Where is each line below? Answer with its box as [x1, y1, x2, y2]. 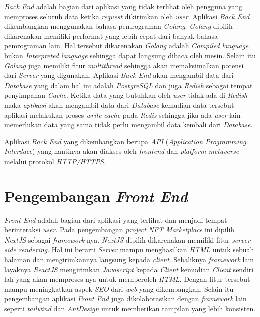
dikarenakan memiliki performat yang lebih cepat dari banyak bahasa [4, 30, 218, 41]
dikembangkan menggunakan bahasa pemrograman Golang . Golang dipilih [4, 21, 233, 31]
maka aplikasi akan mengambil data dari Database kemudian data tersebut [4, 99, 234, 110]
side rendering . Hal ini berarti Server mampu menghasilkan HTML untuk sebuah [4, 244, 254, 255]
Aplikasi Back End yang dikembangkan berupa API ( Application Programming [4, 136, 246, 146]
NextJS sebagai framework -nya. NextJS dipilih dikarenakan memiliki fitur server [4, 234, 250, 245]
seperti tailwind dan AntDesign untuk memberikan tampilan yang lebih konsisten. [4, 303, 256, 313]
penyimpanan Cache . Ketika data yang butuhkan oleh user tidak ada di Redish [4, 90, 248, 100]
